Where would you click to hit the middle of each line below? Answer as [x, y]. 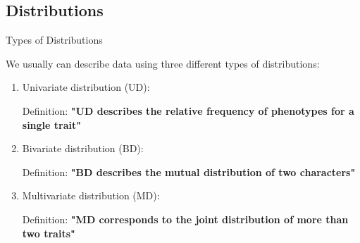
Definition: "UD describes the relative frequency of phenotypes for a [188, 110]
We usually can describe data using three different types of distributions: [163, 63]
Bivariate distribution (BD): [83, 148]
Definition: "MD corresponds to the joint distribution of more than [185, 219]
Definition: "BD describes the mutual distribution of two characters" [189, 172]
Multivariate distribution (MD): [91, 195]
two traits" [49, 233]
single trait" [51, 124]
